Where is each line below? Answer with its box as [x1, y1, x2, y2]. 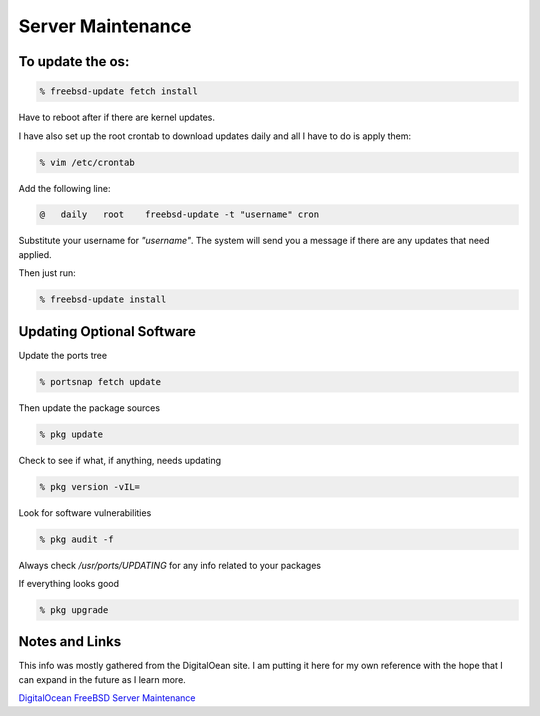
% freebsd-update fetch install [39, 86, 199, 97]
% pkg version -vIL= [39, 481, 140, 492]
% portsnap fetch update [39, 376, 162, 387]
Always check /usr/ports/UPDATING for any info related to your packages [18, 559, 322, 571]
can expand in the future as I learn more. [18, 673, 187, 685]
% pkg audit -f [39, 533, 114, 545]
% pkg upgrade [39, 604, 109, 615]
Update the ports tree [18, 349, 108, 361]
